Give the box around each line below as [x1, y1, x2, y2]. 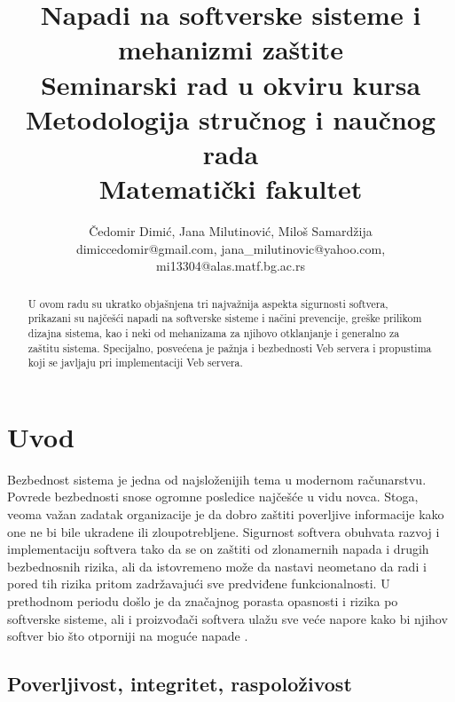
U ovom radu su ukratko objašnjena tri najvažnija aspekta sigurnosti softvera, [27, 296, 388, 311]
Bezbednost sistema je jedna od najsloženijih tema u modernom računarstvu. [7, 469, 427, 488]
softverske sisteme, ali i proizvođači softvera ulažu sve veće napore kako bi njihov [7, 609, 448, 627]
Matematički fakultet [98, 170, 363, 207]
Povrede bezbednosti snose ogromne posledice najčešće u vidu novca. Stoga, [7, 487, 419, 506]
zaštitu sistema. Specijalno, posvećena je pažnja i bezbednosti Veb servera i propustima [27, 340, 432, 355]
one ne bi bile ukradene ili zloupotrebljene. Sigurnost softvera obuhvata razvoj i [7, 522, 440, 540]
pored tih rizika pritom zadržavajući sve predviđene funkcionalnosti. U [7, 574, 390, 593]
